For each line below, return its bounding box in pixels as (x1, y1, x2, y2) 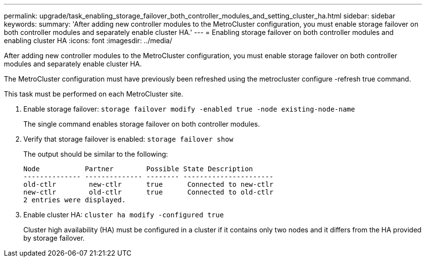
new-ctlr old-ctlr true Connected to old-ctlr (23, 188, 274, 196)
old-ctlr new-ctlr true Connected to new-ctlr (23, 180, 274, 188)
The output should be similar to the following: (23, 150, 168, 158)
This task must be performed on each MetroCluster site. (4, 90, 183, 98)
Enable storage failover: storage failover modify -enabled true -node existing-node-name (23, 105, 355, 113)
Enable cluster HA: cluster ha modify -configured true (23, 211, 224, 219)
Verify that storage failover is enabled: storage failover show (23, 135, 233, 143)
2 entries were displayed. (23, 196, 126, 204)
